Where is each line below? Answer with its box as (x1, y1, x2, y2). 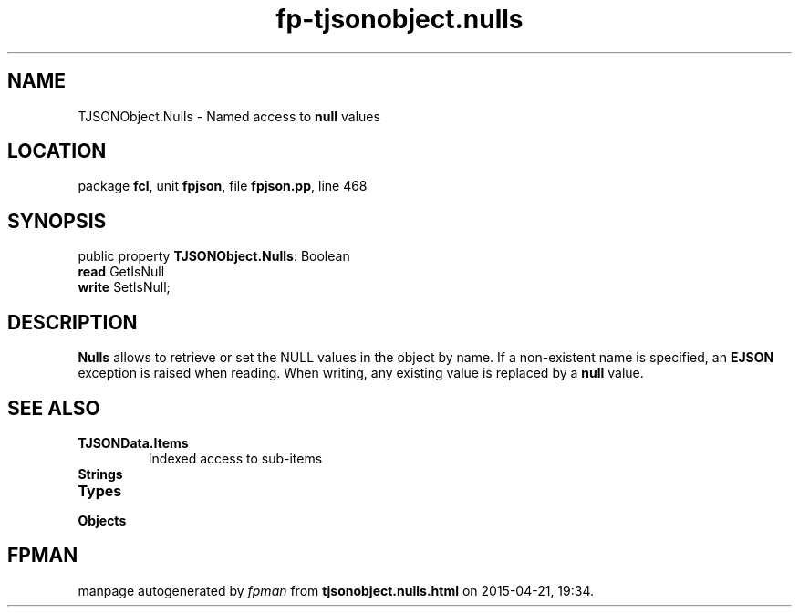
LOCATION (7, 140, 107, 163)
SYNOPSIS (7, 209, 107, 233)
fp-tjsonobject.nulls (275, 4, 524, 35)
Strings (78, 465, 123, 482)
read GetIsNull (78, 264, 165, 280)
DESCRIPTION (7, 310, 138, 334)
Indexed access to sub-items (148, 450, 323, 466)
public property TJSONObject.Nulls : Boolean (78, 248, 350, 265)
